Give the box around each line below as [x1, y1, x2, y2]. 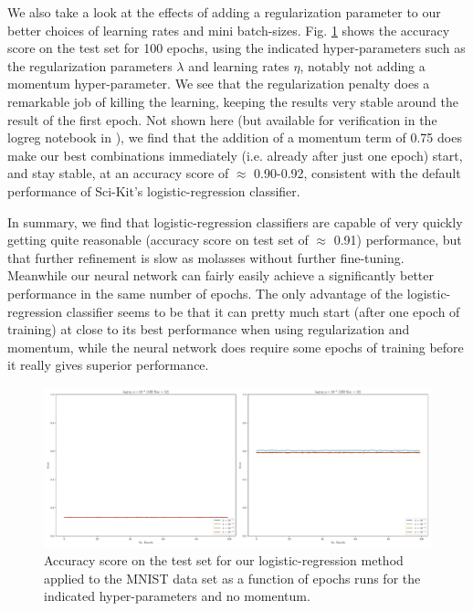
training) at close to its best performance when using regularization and [7, 320, 410, 339]
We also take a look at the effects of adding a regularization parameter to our [7, 3, 441, 21]
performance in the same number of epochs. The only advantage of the [7, 283, 404, 302]
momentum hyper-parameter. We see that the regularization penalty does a [7, 74, 430, 93]
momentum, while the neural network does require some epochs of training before [7, 337, 464, 356]
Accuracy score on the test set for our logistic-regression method [44, 551, 404, 570]
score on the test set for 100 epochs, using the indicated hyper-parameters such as [7, 38, 466, 58]
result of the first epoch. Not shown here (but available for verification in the [7, 110, 437, 129]
